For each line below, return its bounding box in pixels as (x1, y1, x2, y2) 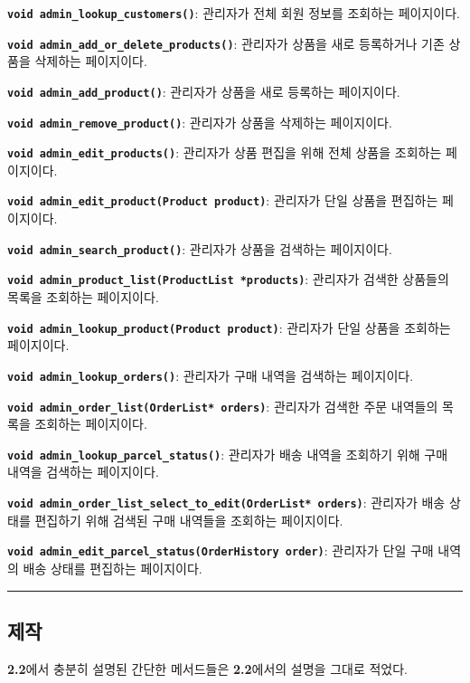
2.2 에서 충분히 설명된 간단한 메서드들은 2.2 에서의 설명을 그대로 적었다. (7, 659, 408, 678)
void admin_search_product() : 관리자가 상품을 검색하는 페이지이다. (7, 239, 392, 258)
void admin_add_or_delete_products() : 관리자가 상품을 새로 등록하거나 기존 (7, 33, 445, 52)
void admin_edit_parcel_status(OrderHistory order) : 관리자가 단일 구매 (7, 541, 434, 560)
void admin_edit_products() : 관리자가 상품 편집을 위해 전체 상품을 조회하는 (7, 143, 442, 162)
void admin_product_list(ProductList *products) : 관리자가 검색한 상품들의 (7, 270, 449, 289)
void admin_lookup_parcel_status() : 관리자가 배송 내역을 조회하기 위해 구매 (7, 444, 448, 463)
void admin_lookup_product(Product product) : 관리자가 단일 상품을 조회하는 (7, 318, 451, 337)
